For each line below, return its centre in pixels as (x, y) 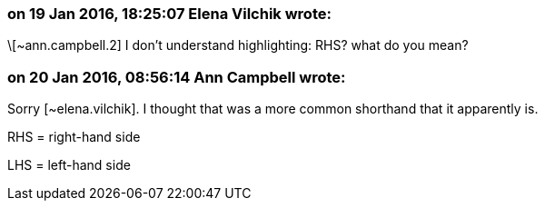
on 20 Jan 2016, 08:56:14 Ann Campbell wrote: (177, 77)
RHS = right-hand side (74, 137)
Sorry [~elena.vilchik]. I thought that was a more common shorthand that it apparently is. (273, 109)
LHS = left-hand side (69, 165)
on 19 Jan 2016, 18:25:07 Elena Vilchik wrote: (169, 14)
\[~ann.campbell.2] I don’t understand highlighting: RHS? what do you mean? (238, 45)
